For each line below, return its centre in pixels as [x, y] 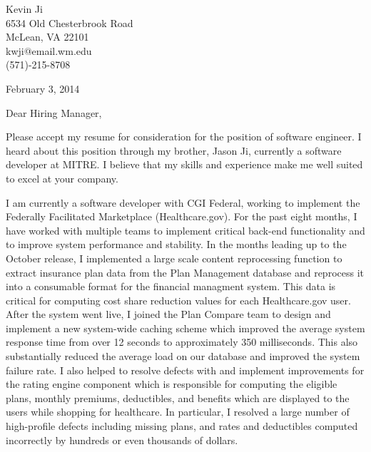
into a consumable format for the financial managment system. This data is [171, 286]
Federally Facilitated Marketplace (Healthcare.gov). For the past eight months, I [182, 216]
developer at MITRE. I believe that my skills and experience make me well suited [184, 164]
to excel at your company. [62, 178]
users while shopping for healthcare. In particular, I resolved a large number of [178, 412]
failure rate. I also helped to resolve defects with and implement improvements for [185, 370]
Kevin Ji [24, 9]
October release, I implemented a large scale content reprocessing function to [174, 258]
